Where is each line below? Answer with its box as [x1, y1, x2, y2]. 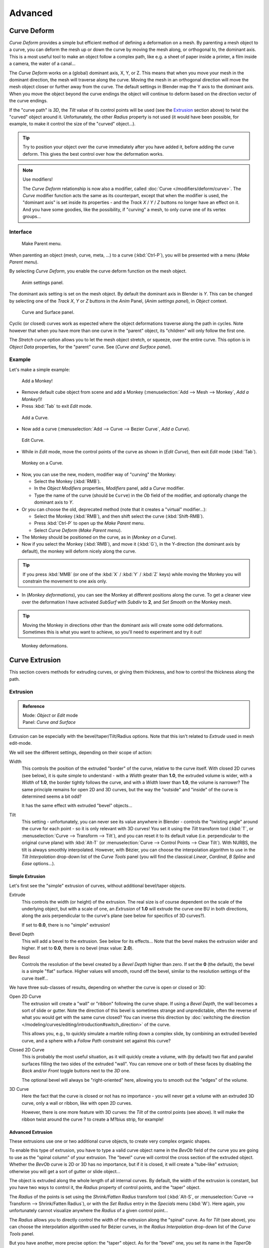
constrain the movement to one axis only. [22, 578, 107, 584]
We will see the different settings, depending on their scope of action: [9, 749, 152, 755]
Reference [22, 703, 45, 709]
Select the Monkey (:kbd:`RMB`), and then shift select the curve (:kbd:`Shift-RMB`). [34, 513, 204, 519]
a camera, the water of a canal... [9, 60, 76, 67]
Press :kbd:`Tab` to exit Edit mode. [21, 403, 92, 409]
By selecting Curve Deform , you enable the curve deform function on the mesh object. [9, 268, 187, 274]
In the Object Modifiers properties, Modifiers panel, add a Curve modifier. [34, 485, 185, 491]
